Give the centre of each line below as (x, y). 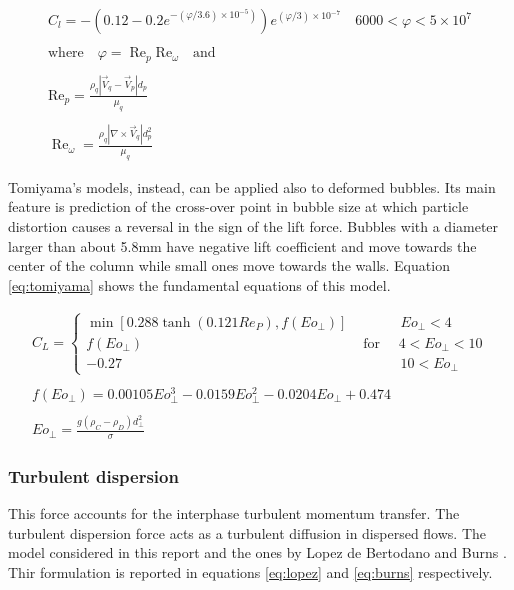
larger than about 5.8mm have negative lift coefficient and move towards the (242, 245)
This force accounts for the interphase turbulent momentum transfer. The (234, 513)
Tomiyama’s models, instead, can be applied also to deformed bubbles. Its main (252, 186)
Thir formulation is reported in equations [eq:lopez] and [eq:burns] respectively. (250, 572)
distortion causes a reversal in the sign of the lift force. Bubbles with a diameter (253, 226)
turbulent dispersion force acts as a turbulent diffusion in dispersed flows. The (247, 532)
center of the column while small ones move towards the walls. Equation (229, 265)
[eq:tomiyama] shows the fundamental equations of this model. (199, 284)
